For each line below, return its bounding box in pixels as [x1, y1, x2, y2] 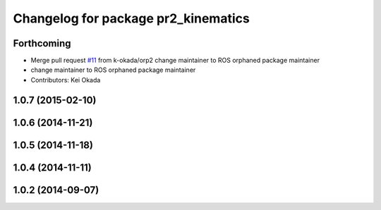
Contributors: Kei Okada [30, 75, 101, 84]
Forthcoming [13, 37, 71, 49]
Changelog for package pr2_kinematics [13, 11, 250, 26]
